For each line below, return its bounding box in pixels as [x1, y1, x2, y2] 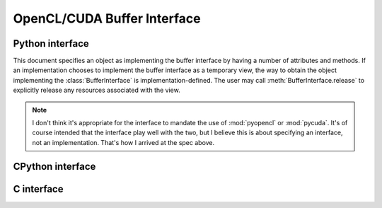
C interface [13, 183, 64, 195]
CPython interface [13, 160, 96, 173]
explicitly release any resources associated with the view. [13, 86, 180, 95]
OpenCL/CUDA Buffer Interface [13, 11, 201, 26]
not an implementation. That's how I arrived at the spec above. [32, 138, 215, 146]
